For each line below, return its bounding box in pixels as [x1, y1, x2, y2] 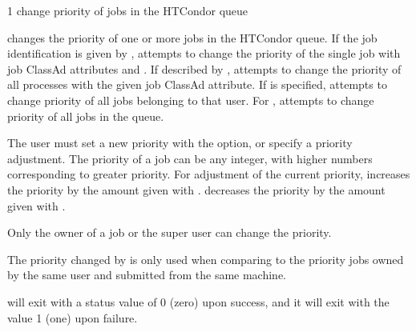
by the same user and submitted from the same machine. [7, 266, 287, 283]
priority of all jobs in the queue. [7, 107, 164, 124]
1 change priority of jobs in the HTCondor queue [7, 2, 248, 18]
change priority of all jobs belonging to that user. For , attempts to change [7, 91, 374, 108]
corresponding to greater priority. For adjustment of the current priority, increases [7, 166, 410, 182]
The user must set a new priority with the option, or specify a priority [7, 134, 353, 151]
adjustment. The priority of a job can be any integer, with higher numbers [7, 150, 373, 166]
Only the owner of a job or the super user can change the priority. [7, 224, 332, 241]
